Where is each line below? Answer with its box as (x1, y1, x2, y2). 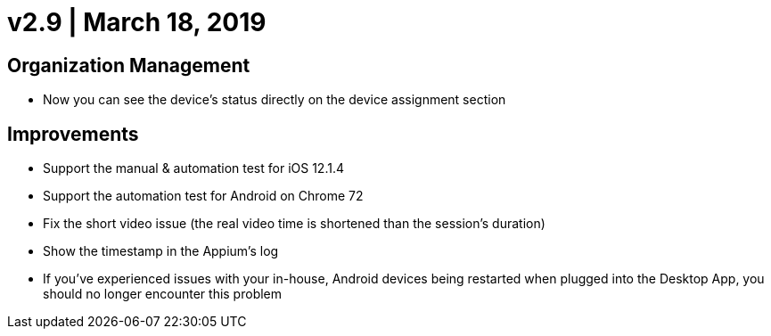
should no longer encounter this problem (43, 286, 283, 302)
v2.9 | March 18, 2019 (7, 7, 267, 37)
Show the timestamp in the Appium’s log (43, 243, 279, 259)
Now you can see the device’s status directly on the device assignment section (43, 92, 506, 108)
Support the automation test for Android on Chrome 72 (43, 188, 364, 204)
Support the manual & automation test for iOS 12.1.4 (43, 160, 344, 176)
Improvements (7, 122, 139, 145)
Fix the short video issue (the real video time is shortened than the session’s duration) (43, 216, 545, 232)
